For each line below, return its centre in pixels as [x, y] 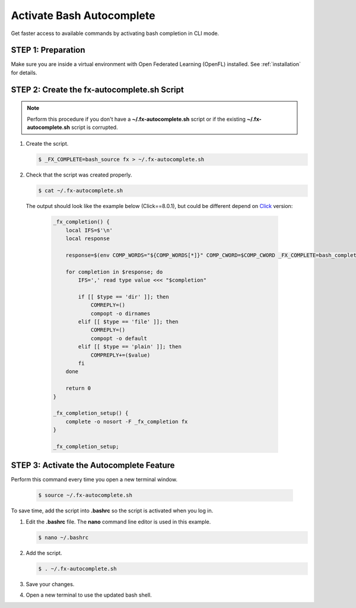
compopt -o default [119, 338]
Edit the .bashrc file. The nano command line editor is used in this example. [118, 522]
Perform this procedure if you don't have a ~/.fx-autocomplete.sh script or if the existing [136, 119]
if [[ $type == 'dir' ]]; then [123, 297]
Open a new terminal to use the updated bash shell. [89, 595]
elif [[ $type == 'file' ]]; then [128, 322]
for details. [24, 73]
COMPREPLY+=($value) [120, 355]
